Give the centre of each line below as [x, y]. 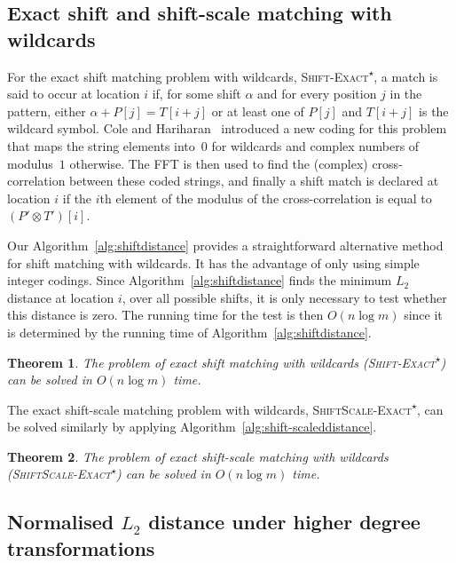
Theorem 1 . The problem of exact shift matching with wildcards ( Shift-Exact [221, 362]
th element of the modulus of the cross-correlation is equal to [266, 198]
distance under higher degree [284, 522]
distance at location [61, 297]
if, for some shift [197, 94]
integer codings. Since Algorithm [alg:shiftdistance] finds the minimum [200, 280]
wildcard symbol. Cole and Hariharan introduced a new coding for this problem [227, 128]
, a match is [406, 76]
